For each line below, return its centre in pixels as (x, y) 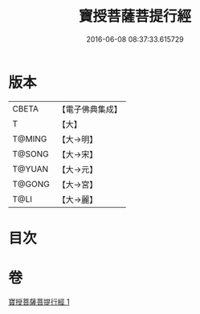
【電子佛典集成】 (90, 109)
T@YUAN (31, 169)
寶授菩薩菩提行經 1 (39, 301)
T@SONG (31, 153)
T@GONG (31, 184)
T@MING (30, 139)
